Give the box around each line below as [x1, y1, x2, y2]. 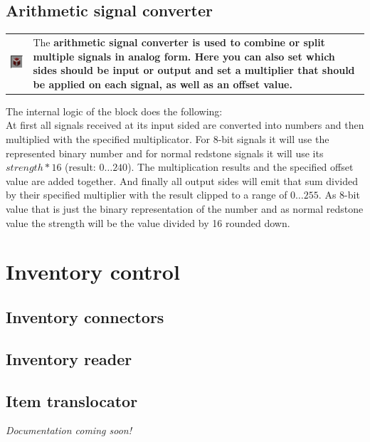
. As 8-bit [318, 187, 360, 202]
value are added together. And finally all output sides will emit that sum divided [6, 173, 359, 188]
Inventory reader [6, 347, 132, 369]
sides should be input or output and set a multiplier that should [33, 63, 355, 78]
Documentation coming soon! [6, 423, 132, 438]
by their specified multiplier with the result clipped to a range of [6, 187, 287, 202]
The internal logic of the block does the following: [6, 103, 223, 118]
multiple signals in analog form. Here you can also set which [33, 48, 335, 63]
